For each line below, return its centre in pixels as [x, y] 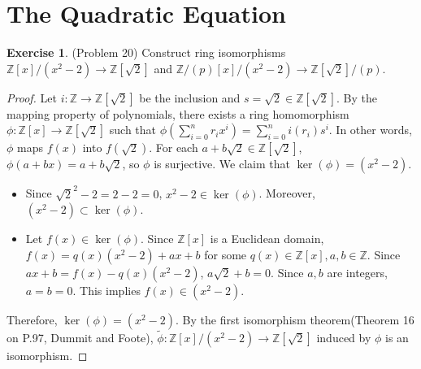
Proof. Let [32, 97]
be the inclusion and [190, 97]
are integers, [357, 272]
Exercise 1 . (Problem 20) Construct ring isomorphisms [146, 52]
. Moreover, [287, 193]
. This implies [106, 290]
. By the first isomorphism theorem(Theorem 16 [295, 319]
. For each [174, 148]
